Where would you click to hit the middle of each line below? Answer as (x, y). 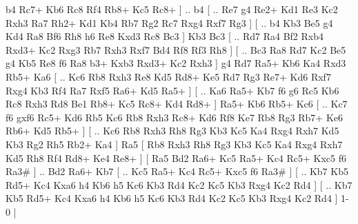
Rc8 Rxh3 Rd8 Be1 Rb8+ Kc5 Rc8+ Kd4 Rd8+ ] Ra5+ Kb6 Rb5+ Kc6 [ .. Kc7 (177, 104)
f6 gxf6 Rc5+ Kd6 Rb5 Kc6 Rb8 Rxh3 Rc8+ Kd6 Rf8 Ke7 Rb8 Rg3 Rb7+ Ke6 (175, 117)
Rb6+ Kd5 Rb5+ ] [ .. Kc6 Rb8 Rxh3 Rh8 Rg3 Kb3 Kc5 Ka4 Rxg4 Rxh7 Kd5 (172, 131)
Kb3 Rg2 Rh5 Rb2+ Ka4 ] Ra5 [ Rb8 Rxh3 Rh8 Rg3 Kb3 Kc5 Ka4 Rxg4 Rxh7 (174, 144)
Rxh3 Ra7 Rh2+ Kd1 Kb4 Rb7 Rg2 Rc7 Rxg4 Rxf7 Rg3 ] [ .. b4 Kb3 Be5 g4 (169, 22)
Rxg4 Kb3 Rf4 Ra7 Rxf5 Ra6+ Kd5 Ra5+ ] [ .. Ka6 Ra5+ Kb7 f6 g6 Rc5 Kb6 (172, 90)
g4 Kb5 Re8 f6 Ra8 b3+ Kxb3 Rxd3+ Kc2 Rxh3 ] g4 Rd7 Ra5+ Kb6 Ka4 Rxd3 (176, 63)
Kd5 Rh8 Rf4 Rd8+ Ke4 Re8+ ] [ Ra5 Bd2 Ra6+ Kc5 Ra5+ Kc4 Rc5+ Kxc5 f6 (176, 157)
